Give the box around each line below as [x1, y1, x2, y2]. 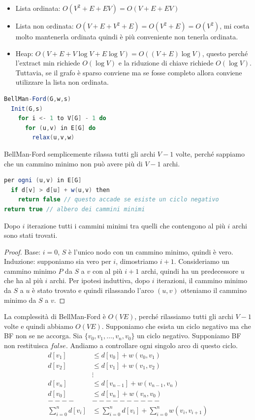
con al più [92, 265, 123, 276]
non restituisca [4, 340, 48, 351]
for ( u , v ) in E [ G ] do [25, 124, 96, 131]
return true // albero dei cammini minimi [4, 205, 145, 213]
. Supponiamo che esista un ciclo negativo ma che [101, 321, 251, 331]
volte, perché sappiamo [175, 148, 245, 159]
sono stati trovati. [4, 230, 58, 240]
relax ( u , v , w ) [32, 134, 75, 141]
